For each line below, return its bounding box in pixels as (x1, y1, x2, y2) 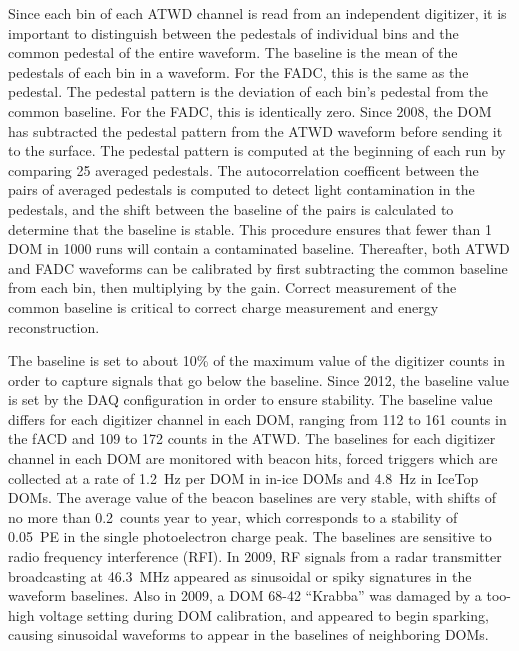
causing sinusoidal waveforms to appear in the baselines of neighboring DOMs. (8, 624, 489, 645)
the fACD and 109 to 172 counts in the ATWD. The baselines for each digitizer (8, 428, 496, 449)
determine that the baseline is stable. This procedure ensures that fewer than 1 (8, 218, 493, 239)
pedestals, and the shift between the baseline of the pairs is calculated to (8, 198, 454, 219)
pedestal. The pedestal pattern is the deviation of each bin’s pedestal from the (8, 81, 488, 102)
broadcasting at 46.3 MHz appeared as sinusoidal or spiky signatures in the (8, 565, 472, 586)
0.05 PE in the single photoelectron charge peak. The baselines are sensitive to (8, 526, 492, 547)
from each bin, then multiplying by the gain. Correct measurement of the (8, 277, 457, 298)
